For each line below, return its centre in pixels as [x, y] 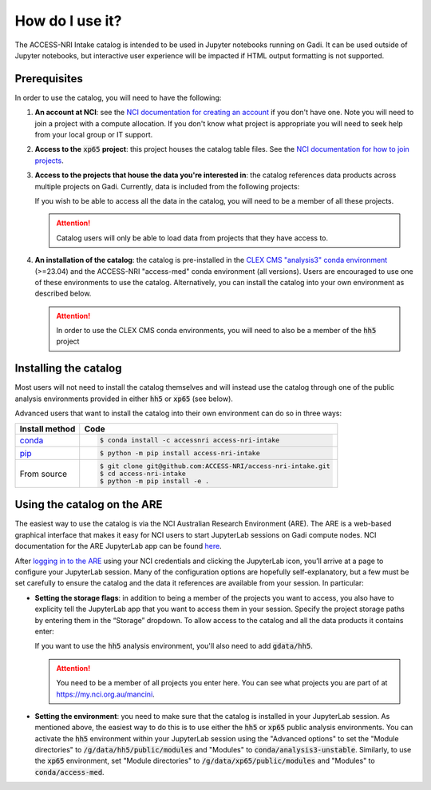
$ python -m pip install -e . [155, 481]
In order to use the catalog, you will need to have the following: [118, 97]
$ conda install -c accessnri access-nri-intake [190, 441]
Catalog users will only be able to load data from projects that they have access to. [192, 238]
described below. [63, 294]
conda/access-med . [69, 772]
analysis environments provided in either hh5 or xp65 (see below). [124, 399]
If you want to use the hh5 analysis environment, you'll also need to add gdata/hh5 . [174, 646]
